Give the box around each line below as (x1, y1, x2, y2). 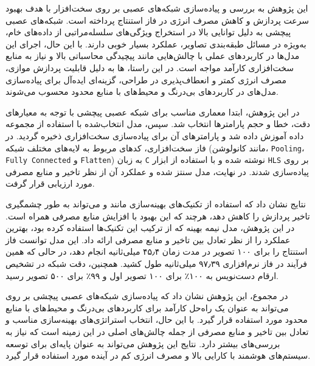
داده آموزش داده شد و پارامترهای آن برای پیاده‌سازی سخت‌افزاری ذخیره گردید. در (5, 129, 304, 142)
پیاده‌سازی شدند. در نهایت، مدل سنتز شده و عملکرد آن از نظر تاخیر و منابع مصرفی (5, 165, 309, 178)
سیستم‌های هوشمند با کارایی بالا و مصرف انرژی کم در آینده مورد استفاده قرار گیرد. (5, 349, 311, 362)
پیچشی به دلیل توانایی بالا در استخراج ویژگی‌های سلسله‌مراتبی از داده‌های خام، (5, 26, 291, 38)
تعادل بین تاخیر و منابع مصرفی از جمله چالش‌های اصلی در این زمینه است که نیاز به (5, 325, 309, 337)
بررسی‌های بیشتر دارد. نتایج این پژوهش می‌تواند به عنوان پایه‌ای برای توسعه (5, 337, 280, 350)
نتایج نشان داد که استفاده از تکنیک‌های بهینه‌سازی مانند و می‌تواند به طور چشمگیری (5, 198, 306, 210)
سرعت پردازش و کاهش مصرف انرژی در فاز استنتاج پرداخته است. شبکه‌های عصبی (5, 13, 310, 26)
